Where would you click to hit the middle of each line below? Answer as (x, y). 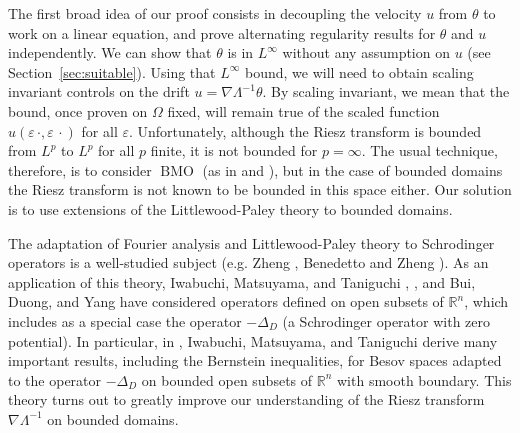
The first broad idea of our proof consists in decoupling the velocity (215, 13)
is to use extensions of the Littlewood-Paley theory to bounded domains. (230, 208)
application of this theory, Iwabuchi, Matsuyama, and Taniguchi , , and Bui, (242, 281)
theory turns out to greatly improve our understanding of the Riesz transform (246, 399)
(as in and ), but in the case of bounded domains (352, 169)
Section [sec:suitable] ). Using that (112, 71)
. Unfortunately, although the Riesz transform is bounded (305, 130)
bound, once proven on (78, 110)
